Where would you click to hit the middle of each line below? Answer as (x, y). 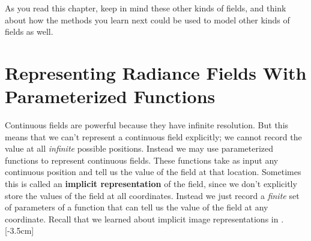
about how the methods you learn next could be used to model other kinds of (147, 19)
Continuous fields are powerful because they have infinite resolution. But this (147, 125)
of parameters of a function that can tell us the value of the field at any (137, 207)
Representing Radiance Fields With (156, 72)
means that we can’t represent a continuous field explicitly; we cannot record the (153, 136)
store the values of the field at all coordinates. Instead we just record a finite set (152, 195)
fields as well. (29, 31)
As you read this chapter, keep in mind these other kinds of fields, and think (146, 8)
